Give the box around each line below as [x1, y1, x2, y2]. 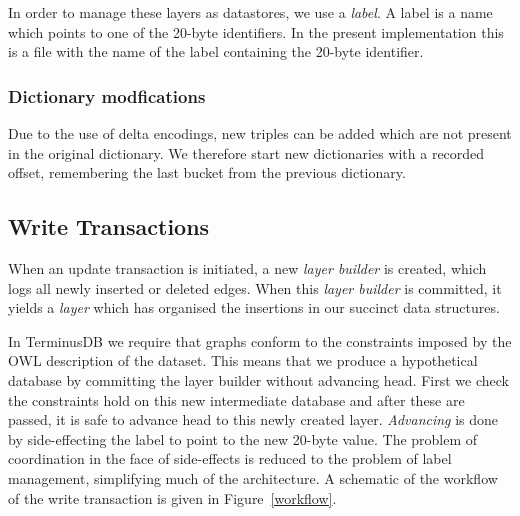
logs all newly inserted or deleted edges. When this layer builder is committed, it [8, 277, 502, 298]
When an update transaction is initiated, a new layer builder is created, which [8, 257, 487, 278]
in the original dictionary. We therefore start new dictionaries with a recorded [8, 142, 485, 163]
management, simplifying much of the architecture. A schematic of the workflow [8, 467, 498, 488]
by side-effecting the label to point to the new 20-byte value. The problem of [8, 428, 478, 449]
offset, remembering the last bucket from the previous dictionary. [8, 162, 406, 183]
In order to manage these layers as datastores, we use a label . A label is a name [8, 2, 493, 22]
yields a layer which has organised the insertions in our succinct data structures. [8, 297, 500, 318]
